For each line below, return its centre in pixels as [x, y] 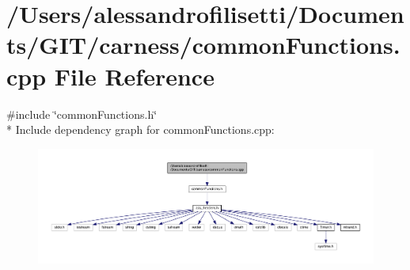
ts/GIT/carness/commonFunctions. [203, 45]
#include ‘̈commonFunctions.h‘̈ [82, 114]
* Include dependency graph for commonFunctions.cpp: [140, 129]
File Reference [134, 76]
